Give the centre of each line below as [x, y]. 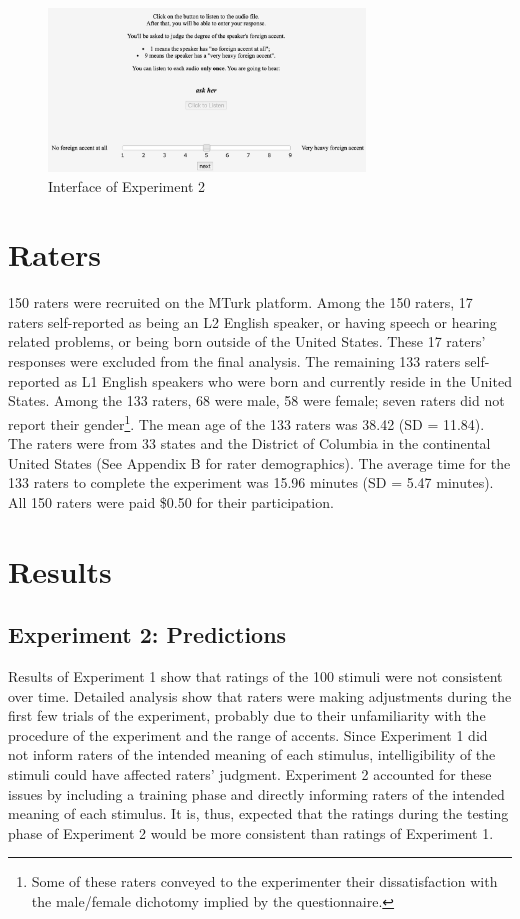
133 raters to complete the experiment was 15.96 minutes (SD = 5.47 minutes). [251, 482]
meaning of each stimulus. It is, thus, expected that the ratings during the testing [258, 813]
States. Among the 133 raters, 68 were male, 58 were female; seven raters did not [256, 400]
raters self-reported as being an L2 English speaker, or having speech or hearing [252, 321]
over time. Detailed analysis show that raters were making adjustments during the [260, 695]
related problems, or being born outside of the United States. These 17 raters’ [247, 341]
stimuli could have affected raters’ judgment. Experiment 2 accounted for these [250, 774]
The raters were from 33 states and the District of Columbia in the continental [249, 443]
